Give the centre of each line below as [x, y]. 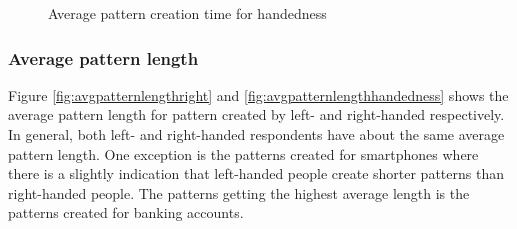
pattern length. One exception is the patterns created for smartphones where [243, 153]
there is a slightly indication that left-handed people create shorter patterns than [256, 173]
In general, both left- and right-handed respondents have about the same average [256, 134]
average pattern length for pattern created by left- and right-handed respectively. [256, 114]
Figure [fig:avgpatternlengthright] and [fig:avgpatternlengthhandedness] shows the [258, 94]
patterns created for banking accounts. [126, 212]
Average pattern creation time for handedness [187, 13]
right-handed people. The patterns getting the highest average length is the [239, 192]
